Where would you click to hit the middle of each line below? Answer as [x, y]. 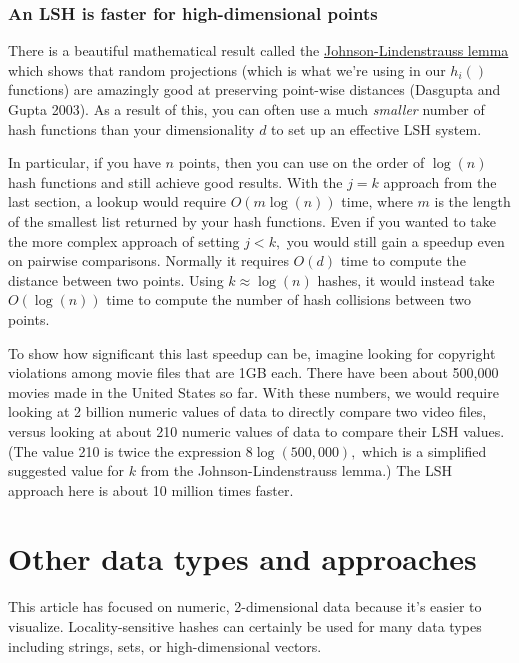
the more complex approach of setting [124, 240]
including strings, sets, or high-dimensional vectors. [165, 645]
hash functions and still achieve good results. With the [175, 181]
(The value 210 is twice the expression [125, 450]
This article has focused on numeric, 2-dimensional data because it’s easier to [245, 606]
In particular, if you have [84, 162]
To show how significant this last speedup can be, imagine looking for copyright [252, 352]
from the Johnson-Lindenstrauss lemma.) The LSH [296, 470]
